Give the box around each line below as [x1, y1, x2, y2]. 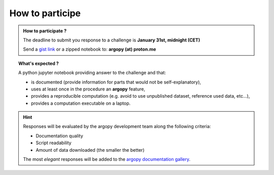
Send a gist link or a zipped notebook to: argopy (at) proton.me [23, 46, 156, 53]
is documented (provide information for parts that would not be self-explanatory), [31, 79, 201, 85]
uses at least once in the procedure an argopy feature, [31, 86, 146, 92]
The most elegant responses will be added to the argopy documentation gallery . [23, 156, 191, 162]
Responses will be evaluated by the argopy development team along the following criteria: [23, 123, 211, 129]
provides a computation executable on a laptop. [31, 100, 131, 106]
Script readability [36, 140, 72, 146]
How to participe [9, 8, 81, 19]
